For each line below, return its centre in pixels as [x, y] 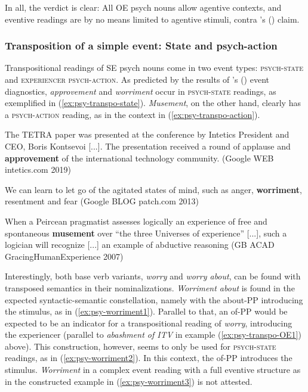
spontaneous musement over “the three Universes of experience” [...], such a [146, 233]
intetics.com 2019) [38, 169]
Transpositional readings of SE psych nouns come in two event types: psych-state [154, 68]
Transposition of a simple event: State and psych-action [141, 46]
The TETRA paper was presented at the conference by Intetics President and [147, 134]
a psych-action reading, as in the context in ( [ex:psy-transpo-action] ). [133, 114]
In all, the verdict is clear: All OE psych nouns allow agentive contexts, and [143, 7]
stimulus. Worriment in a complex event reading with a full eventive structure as [153, 370]
